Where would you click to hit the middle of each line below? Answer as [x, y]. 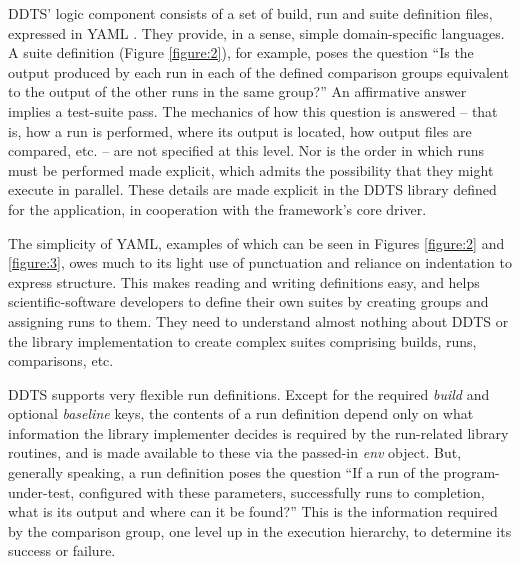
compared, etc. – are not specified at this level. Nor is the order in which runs [246, 150]
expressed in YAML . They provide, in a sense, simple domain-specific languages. [256, 32]
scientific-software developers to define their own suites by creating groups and [248, 301]
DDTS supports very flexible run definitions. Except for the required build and [249, 393]
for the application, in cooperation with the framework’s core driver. [217, 208]
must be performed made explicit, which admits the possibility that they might [251, 169]
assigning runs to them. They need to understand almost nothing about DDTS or [258, 320]
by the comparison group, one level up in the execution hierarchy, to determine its [260, 530]
